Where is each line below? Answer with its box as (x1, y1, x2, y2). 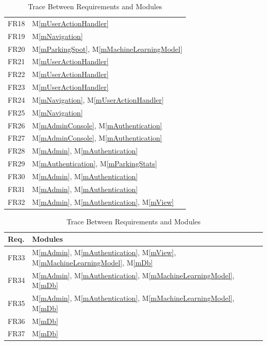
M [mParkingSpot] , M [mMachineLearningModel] (32, 43, 183, 54)
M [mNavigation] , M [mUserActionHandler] (32, 94, 164, 105)
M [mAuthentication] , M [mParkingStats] (32, 158, 157, 169)
